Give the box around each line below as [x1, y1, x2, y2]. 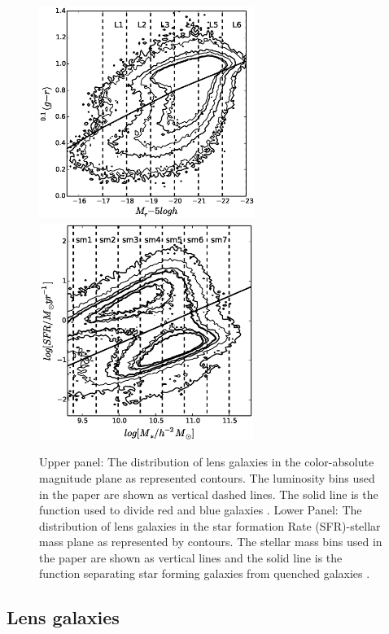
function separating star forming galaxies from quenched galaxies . [39, 565, 370, 582]
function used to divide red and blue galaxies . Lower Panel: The [39, 501, 362, 518]
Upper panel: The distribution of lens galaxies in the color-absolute [39, 453, 374, 470]
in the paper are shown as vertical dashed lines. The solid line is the [39, 485, 378, 502]
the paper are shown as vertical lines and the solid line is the [39, 549, 343, 566]
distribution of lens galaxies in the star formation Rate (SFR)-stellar [39, 517, 381, 534]
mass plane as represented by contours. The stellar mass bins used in [39, 533, 382, 550]
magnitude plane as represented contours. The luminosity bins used [39, 469, 375, 486]
